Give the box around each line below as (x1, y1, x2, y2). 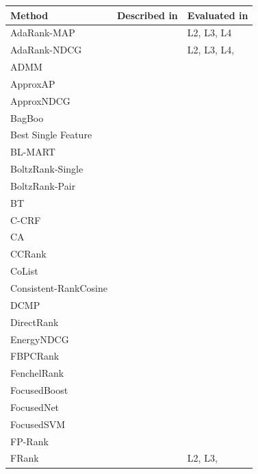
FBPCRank (10, 349, 60, 363)
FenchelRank (10, 366, 64, 380)
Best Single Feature (10, 127, 92, 142)
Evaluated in (187, 8, 248, 22)
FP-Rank (10, 434, 49, 448)
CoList (10, 264, 38, 278)
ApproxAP (10, 76, 55, 90)
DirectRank (10, 314, 59, 329)
